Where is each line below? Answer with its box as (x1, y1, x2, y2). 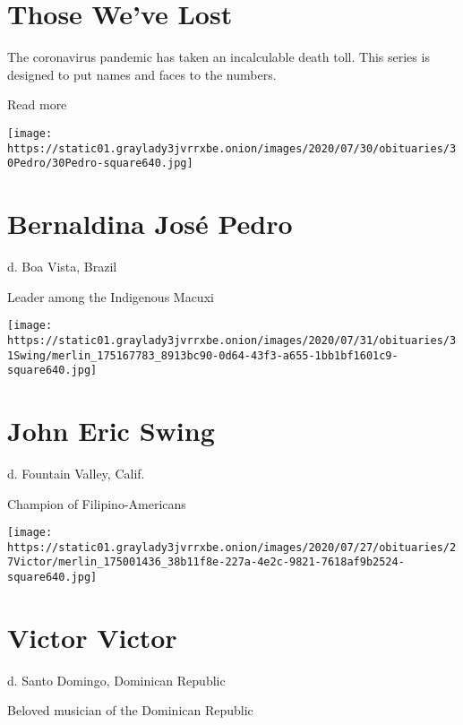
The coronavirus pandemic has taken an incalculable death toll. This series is (7, 47, 430, 66)
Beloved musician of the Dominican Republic (7, 701, 253, 720)
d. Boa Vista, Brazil (7, 257, 117, 275)
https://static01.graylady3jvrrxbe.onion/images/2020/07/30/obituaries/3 (7, 142, 457, 155)
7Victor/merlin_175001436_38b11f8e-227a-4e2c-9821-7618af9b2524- (7, 556, 405, 569)
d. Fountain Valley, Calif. (7, 463, 145, 482)
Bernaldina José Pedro (7, 205, 293, 242)
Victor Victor (7, 618, 177, 655)
